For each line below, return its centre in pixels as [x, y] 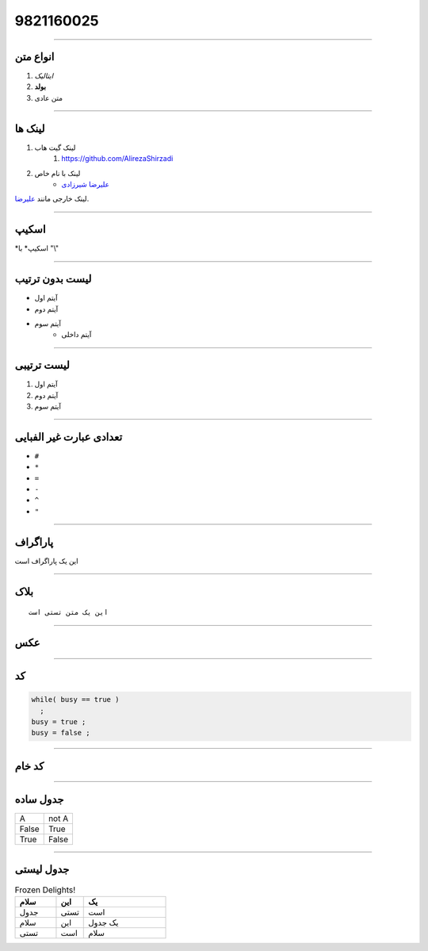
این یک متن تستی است [69, 612]
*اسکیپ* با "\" [37, 248]
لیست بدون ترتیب [53, 279]
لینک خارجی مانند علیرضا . [52, 199]
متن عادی [49, 98]
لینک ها [30, 128]
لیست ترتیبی [42, 365]
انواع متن [34, 57]
